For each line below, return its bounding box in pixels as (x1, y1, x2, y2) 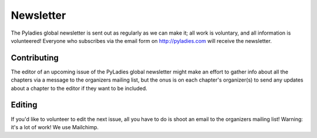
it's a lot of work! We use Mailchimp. (11, 123, 99, 130)
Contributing (11, 53, 59, 63)
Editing (11, 100, 38, 110)
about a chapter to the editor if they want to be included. (11, 85, 148, 92)
